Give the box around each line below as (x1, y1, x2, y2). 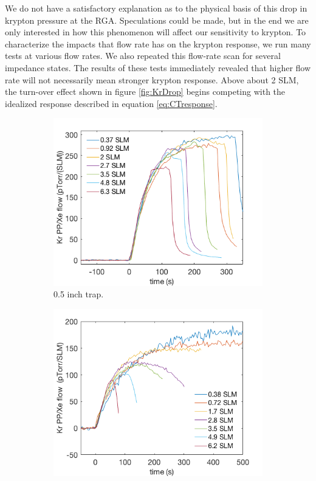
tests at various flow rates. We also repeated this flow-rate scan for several (5, 49, 281, 62)
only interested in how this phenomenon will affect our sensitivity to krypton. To (5, 26, 306, 38)
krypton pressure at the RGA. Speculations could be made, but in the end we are (5, 13, 309, 26)
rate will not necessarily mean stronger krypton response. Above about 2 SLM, (5, 73, 299, 86)
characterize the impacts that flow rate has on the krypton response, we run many (5, 37, 311, 50)
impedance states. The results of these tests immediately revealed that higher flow (5, 61, 311, 74)
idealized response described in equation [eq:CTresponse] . (5, 97, 218, 109)
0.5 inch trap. (53, 288, 104, 300)
